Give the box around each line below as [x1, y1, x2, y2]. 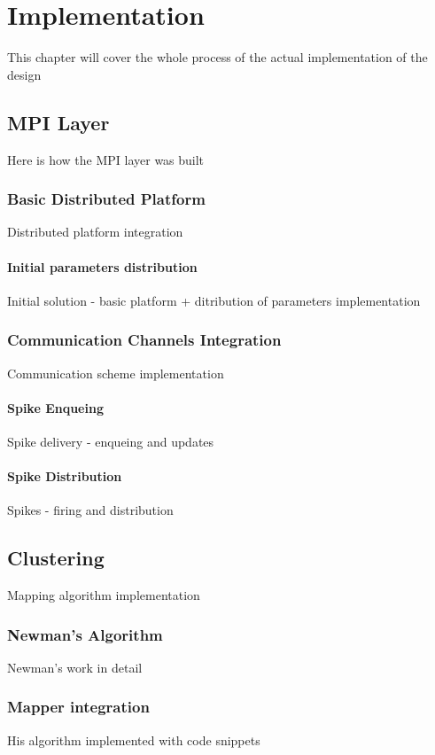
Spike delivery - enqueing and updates [7, 432, 214, 450]
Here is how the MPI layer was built [7, 150, 205, 168]
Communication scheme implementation [7, 363, 224, 382]
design [7, 65, 42, 83]
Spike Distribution [7, 467, 122, 486]
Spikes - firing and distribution [7, 501, 174, 519]
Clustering [7, 544, 105, 572]
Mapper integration [7, 696, 150, 718]
